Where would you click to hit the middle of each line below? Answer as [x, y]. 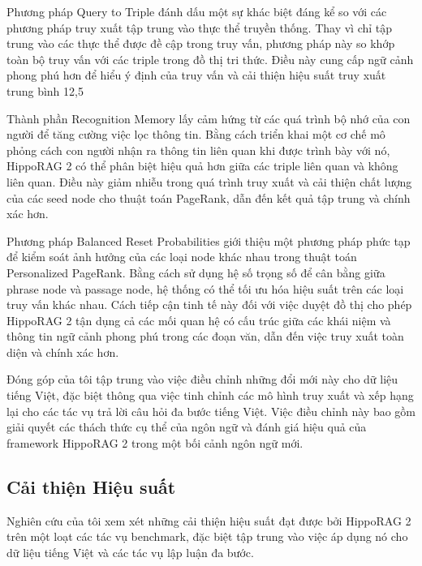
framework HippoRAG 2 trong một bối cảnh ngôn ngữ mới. [155, 442]
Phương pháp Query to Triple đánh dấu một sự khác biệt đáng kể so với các [197, 11]
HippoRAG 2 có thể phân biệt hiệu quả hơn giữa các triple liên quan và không [202, 166]
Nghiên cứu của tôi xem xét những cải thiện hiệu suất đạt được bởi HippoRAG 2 [209, 520]
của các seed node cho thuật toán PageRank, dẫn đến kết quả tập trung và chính [209, 197]
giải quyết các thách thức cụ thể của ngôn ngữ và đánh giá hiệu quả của [187, 427]
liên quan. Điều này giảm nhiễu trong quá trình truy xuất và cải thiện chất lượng [209, 181]
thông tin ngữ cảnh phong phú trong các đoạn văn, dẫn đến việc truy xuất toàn [205, 336]
